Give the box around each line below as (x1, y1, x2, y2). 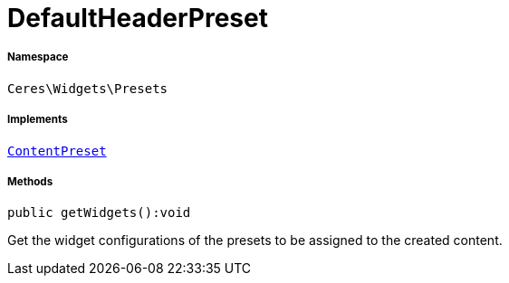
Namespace (7, 51, 69, 64)
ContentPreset (7, 143, 107, 158)
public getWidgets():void (7, 205, 191, 221)
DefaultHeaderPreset (7, 3, 268, 33)
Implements (7, 113, 68, 127)
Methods (7, 175, 53, 188)
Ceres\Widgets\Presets (7, 80, 168, 96)
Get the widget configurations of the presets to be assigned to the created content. (7, 232, 503, 249)
